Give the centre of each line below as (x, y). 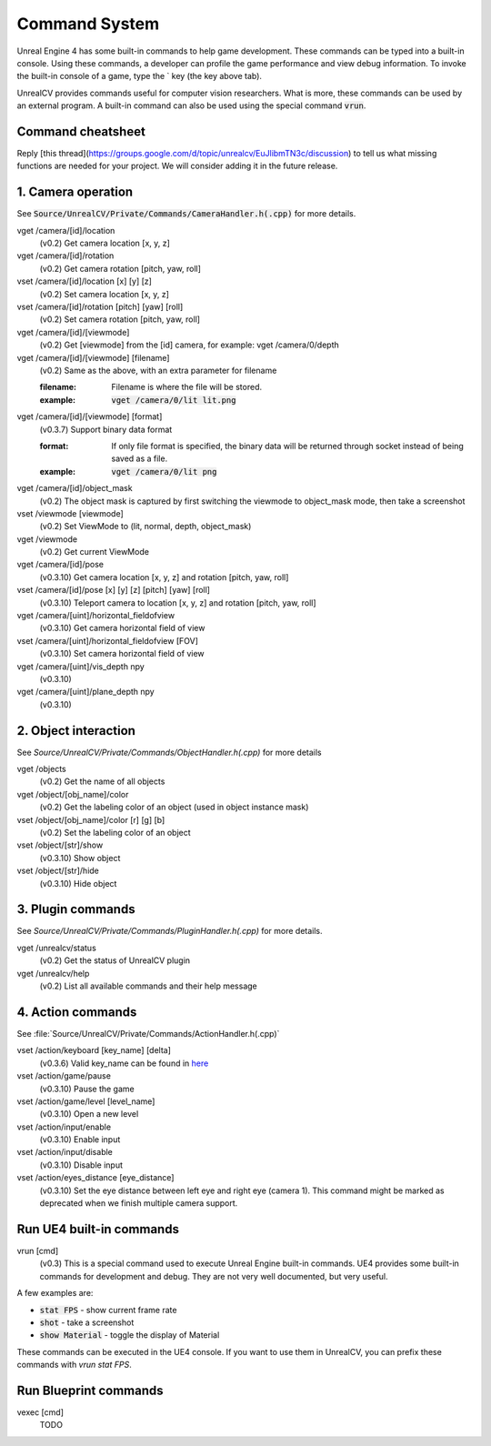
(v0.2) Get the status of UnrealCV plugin (115, 960)
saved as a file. (140, 458)
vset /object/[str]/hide (58, 871)
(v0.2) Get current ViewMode (95, 552)
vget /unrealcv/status (57, 948)
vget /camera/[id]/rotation (65, 256)
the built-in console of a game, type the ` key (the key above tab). (140, 76)
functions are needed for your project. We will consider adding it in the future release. (177, 166)
